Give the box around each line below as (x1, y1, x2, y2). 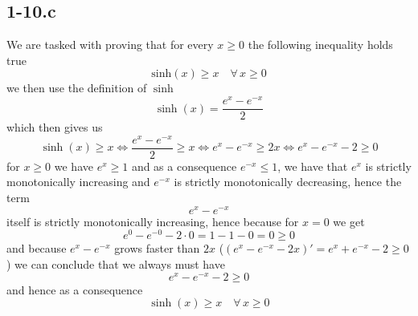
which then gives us (6, 119, 103, 136)
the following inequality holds (248, 36, 393, 53)
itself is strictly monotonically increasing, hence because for (6, 213, 299, 229)
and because (6, 240, 67, 257)
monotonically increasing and (6, 173, 150, 190)
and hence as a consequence (6, 281, 143, 298)
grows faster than (114, 240, 200, 257)
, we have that (277, 157, 348, 174)
